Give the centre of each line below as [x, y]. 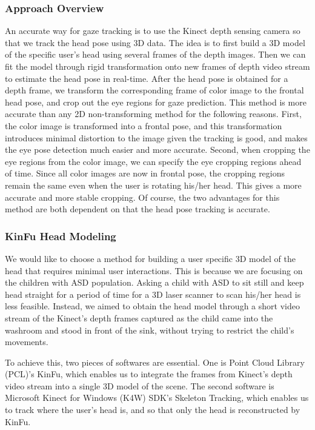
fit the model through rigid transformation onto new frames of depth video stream [157, 66]
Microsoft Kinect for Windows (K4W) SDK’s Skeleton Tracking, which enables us [157, 398]
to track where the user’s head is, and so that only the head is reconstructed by [153, 410]
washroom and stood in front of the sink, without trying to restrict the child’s [150, 330]
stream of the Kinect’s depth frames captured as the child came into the [139, 317]
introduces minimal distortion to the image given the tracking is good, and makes [156, 137]
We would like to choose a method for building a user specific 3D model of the [150, 258]
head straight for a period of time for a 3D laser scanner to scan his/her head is [153, 294]
